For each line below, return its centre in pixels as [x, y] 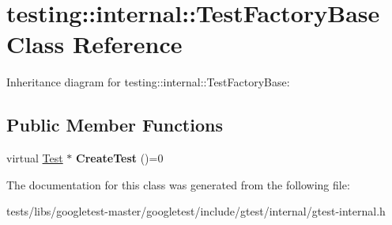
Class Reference [94, 44]
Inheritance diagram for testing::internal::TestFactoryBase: [148, 82]
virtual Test [35, 158]
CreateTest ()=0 [120, 158]
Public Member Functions [115, 125]
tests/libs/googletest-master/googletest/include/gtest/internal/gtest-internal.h [196, 211]
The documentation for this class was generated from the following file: [178, 184]
